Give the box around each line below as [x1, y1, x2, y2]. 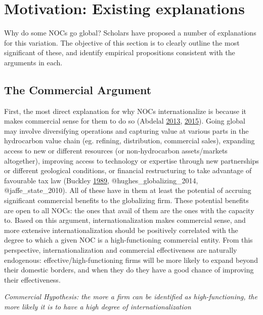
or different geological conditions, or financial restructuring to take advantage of [4, 165, 252, 176]
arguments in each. [4, 57, 63, 67]
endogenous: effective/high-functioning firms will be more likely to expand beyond [4, 254, 258, 265]
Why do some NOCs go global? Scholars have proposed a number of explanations [4, 27, 256, 38]
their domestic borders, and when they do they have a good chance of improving [4, 264, 254, 275]
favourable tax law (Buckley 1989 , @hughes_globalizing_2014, [4, 175, 198, 185]
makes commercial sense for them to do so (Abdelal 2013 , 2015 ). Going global [4, 115, 245, 126]
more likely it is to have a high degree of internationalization [4, 301, 191, 311]
